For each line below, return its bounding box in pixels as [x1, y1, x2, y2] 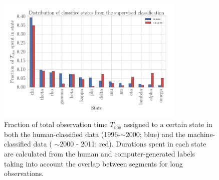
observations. [4, 168, 44, 178]
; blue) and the [139, 128, 185, 139]
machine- [187, 128, 215, 139]
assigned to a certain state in [124, 119, 212, 129]
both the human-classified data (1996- [4, 128, 120, 139]
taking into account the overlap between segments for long [4, 158, 183, 168]
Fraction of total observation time [4, 119, 108, 129]
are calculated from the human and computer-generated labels [4, 148, 195, 158]
